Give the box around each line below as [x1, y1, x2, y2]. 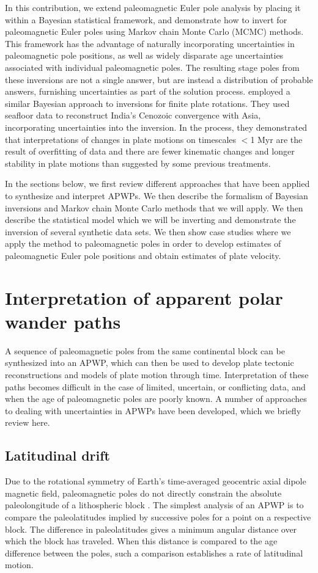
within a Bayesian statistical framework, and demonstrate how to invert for [5, 13, 287, 26]
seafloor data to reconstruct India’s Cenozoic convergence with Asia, [5, 109, 261, 122]
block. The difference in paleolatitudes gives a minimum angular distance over [5, 522, 297, 535]
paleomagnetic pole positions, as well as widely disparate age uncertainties [5, 49, 284, 62]
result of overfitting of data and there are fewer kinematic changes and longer [5, 145, 295, 158]
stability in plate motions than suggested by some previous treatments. [5, 156, 271, 169]
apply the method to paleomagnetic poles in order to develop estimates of [5, 237, 281, 250]
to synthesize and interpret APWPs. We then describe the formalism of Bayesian [5, 189, 308, 202]
